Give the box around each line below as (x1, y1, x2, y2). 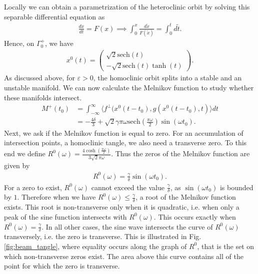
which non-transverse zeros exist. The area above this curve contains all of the (4, 251, 243, 261)
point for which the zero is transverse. (4, 261, 120, 271)
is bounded (219, 182, 253, 192)
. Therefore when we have (17, 192, 96, 202)
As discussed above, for (4, 72, 75, 83)
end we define (4, 148, 45, 158)
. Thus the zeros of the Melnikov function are (111, 148, 250, 158)
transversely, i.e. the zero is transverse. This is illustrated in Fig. (4, 231, 201, 242)
